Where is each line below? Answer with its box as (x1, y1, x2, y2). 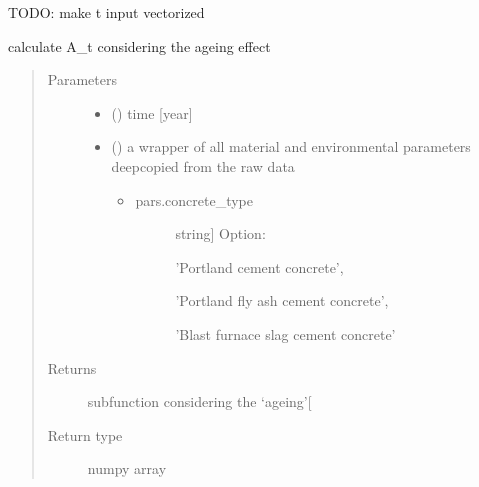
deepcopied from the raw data (111, 155, 295, 176)
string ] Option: (175, 223, 266, 244)
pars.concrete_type (135, 189, 253, 210)
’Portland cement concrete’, (175, 256, 344, 277)
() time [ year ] (111, 102, 193, 123)
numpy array (87, 458, 167, 479)
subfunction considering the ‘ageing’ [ (87, 391, 312, 412)
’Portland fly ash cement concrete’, (175, 290, 389, 311)
